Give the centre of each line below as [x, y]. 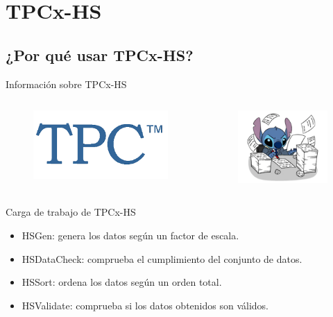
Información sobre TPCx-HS [66, 84]
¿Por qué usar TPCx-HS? [100, 54]
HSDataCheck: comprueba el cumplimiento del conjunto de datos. [162, 258]
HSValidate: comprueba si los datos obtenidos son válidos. [145, 305]
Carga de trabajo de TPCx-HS [71, 212]
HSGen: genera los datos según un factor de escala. [130, 235]
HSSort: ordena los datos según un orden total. [122, 282]
